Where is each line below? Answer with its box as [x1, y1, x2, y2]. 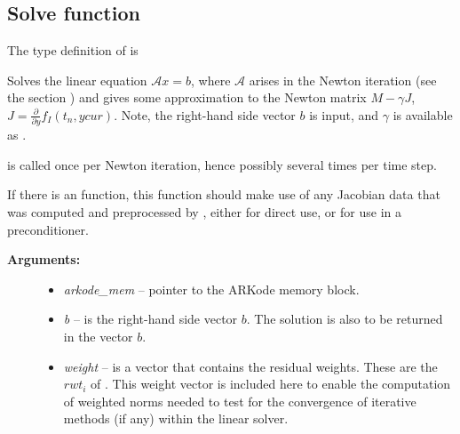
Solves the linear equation [7, 70, 147, 89]
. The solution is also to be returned [246, 309, 443, 328]
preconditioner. [7, 220, 89, 238]
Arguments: [7, 250, 81, 269]
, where [190, 70, 231, 89]
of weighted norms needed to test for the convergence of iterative [63, 391, 416, 410]
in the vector [63, 327, 133, 346]
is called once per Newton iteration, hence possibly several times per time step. [7, 155, 437, 173]
